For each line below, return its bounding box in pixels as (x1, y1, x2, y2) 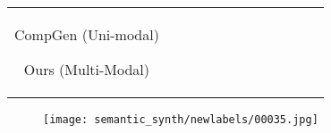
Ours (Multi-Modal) (23, 59, 150, 79)
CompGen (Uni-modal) (14, 24, 159, 45)
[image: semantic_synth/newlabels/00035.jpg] (43, 113, 318, 126)
